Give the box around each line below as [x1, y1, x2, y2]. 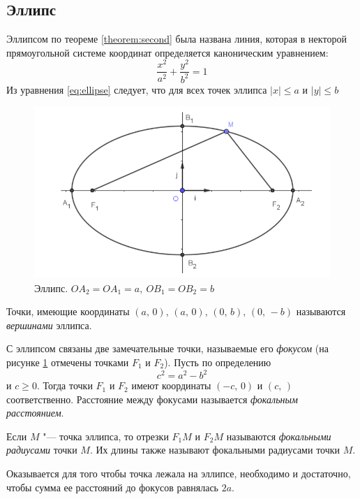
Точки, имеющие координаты [6, 304, 130, 319]
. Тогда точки [36, 378, 93, 393]
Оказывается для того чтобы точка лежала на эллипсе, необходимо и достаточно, [6, 466, 351, 481]
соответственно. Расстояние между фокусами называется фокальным [6, 391, 298, 406]
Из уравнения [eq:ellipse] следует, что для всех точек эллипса [6, 82, 267, 96]
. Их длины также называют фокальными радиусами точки [89, 442, 340, 457]
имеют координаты [131, 378, 211, 393]
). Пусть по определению [164, 355, 271, 370]
